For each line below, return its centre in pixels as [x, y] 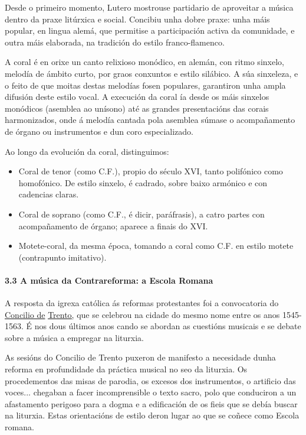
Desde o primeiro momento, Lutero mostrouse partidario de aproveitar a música [149, 7]
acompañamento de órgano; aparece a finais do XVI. [113, 225]
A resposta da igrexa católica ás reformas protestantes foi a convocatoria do [142, 303]
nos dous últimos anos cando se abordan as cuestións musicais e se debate [168, 326]
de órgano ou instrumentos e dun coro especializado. [99, 131]
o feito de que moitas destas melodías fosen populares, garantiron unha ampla [145, 85]
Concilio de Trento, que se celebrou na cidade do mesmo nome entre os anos [142, 314]
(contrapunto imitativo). [62, 257]
